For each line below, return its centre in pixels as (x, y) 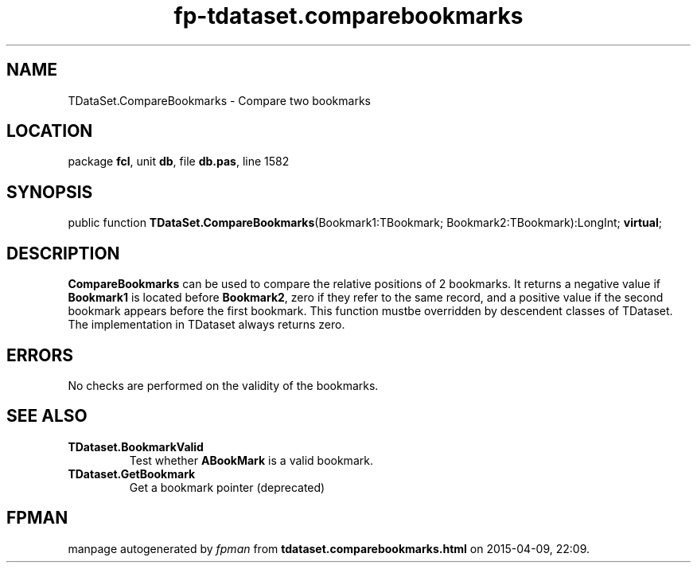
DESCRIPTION (63, 253)
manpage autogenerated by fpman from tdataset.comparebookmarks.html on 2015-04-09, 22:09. (329, 548)
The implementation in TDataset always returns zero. (206, 325)
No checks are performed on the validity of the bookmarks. (223, 385)
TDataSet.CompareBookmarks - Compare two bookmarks (219, 100)
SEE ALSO (47, 416)
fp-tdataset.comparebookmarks (348, 16)
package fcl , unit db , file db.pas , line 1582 (179, 162)
